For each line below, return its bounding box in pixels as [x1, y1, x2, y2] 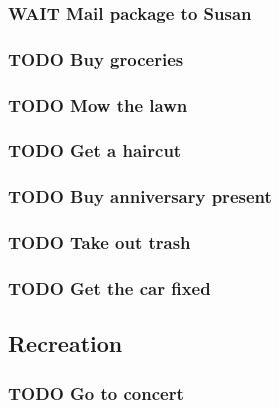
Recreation [8, 328, 123, 359]
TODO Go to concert [8, 380, 184, 405]
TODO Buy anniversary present [8, 184, 272, 209]
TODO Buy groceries [8, 46, 184, 71]
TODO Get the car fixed [8, 275, 211, 300]
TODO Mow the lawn [8, 92, 188, 117]
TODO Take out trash [8, 230, 191, 255]
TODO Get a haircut [8, 138, 182, 163]
